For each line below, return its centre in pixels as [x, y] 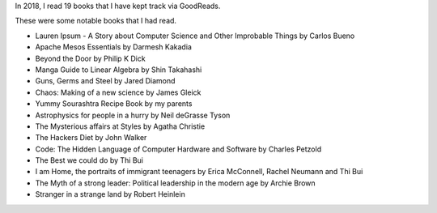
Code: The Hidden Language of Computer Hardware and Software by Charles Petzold [178, 149]
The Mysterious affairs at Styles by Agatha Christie [120, 126]
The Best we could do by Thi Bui [89, 160]
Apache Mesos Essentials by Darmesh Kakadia [113, 47]
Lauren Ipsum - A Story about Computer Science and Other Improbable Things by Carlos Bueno [195, 36]
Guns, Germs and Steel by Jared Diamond [105, 81]
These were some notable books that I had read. [96, 21]
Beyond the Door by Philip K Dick [90, 58]
